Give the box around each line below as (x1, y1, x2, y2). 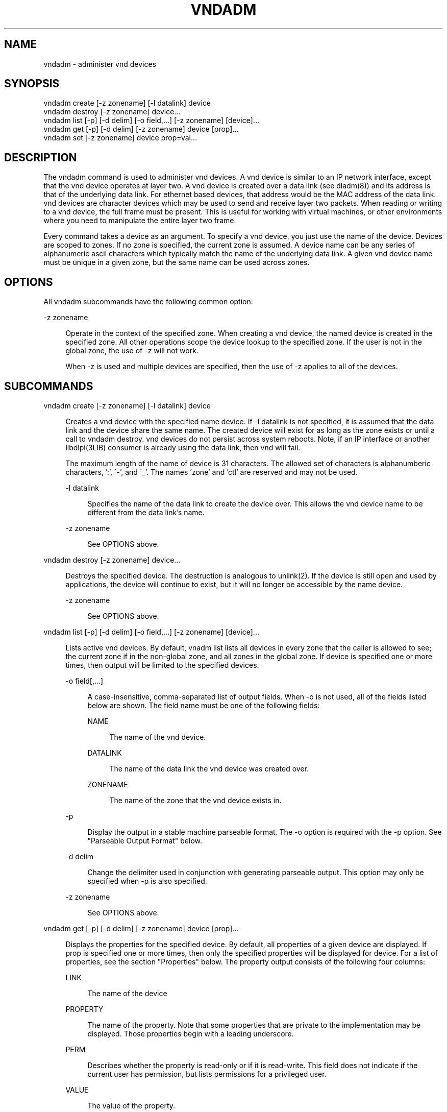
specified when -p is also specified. (87, 876, 207, 885)
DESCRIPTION (4, 151, 77, 164)
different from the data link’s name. (87, 507, 205, 517)
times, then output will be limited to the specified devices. (65, 660, 259, 669)
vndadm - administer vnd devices (43, 59, 156, 68)
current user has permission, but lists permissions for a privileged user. (87, 1069, 327, 1078)
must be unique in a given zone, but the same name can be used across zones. (43, 258, 310, 267)
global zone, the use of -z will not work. (65, 346, 198, 355)
